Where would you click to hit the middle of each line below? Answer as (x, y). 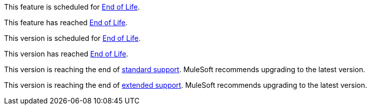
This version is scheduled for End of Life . (72, 38)
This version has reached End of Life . (66, 54)
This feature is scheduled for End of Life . (72, 7)
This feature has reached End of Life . (66, 22)
